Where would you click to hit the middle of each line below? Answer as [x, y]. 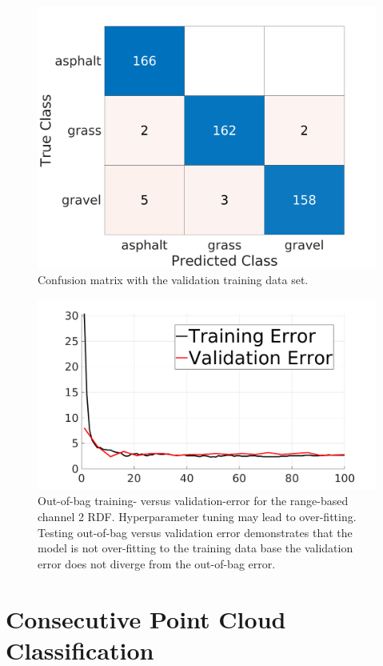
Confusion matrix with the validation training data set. [173, 280]
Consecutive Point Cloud [146, 618]
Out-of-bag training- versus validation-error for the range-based [193, 501]
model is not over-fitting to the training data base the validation [195, 548]
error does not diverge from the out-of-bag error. [157, 563]
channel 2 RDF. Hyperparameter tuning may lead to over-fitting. [197, 516]
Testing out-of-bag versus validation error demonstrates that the [195, 532]
